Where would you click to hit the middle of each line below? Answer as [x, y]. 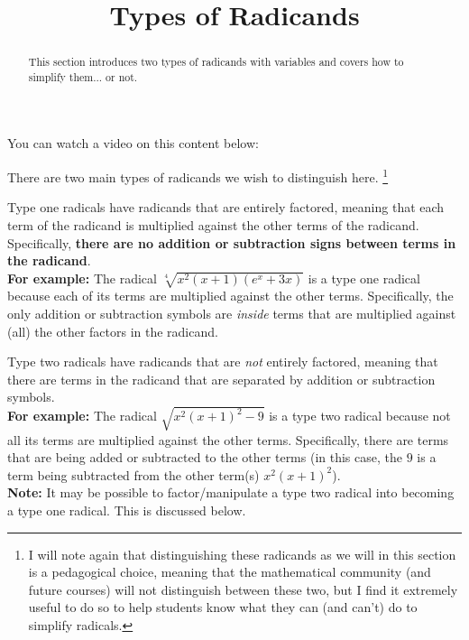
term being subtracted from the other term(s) [133, 474]
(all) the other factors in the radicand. [113, 331]
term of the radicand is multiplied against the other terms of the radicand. [213, 224]
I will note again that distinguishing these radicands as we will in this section [242, 554]
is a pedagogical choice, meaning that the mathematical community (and [230, 572]
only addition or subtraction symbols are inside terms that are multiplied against [232, 314]
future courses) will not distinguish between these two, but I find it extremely [243, 589]
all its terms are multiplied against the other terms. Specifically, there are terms [228, 439]
